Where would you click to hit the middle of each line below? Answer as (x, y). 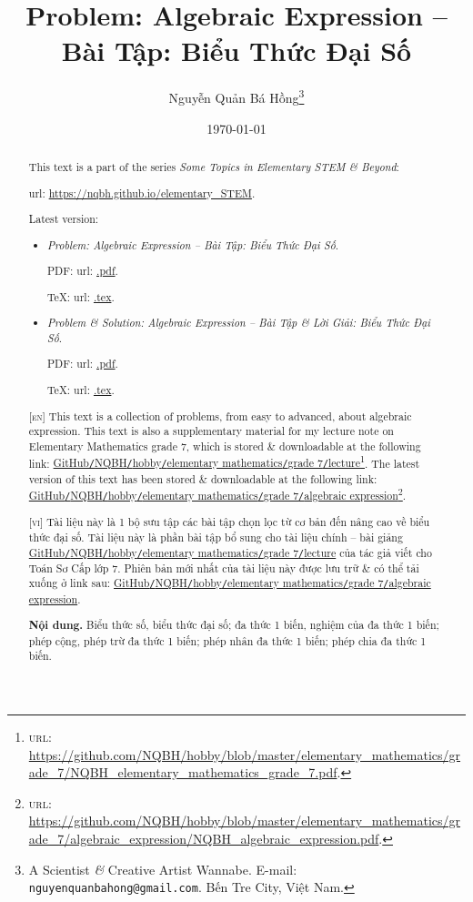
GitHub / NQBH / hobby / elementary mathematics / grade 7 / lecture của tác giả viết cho (230, 552)
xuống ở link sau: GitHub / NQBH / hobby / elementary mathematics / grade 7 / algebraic (230, 583)
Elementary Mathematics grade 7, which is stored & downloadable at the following (225, 446)
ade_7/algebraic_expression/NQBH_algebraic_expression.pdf (204, 838)
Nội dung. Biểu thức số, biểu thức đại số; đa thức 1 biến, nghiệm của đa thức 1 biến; (234, 625)
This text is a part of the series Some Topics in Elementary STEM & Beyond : (214, 166)
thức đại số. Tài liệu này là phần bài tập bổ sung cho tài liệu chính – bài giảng (216, 537)
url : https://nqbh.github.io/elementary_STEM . (142, 193)
